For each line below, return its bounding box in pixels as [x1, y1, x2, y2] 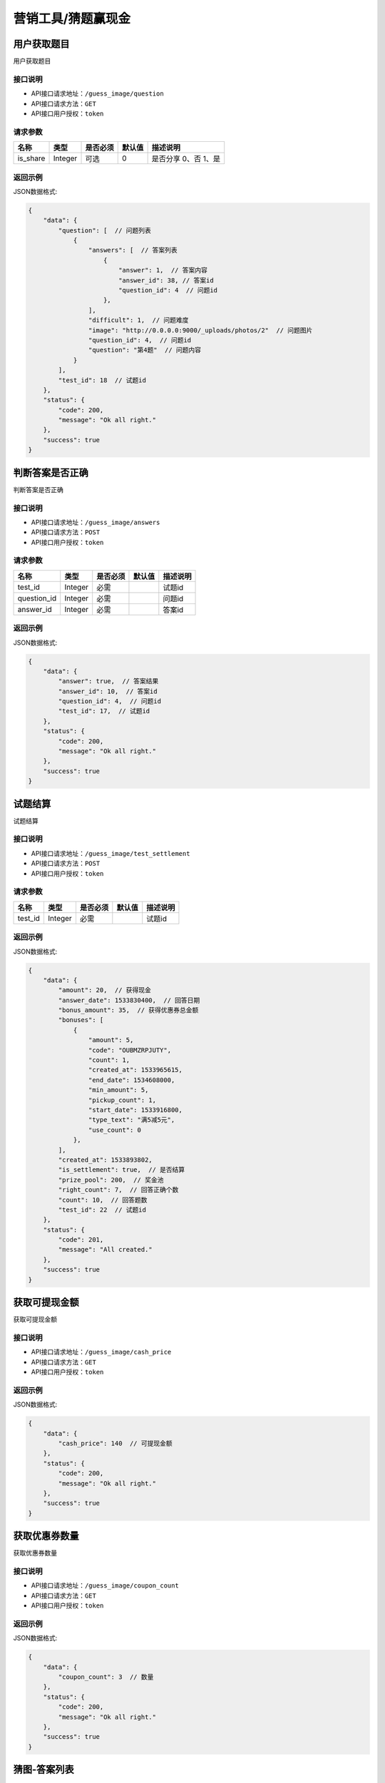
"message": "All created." [58, 1245, 153, 1254]
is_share [17, 153, 46, 163]
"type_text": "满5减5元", [88, 1116, 175, 1124]
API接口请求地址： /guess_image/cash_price [31, 1348, 172, 1357]
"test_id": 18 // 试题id [58, 376, 146, 384]
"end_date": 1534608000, [88, 1076, 175, 1084]
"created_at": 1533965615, [88, 1066, 183, 1074]
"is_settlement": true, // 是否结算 [58, 1166, 185, 1174]
